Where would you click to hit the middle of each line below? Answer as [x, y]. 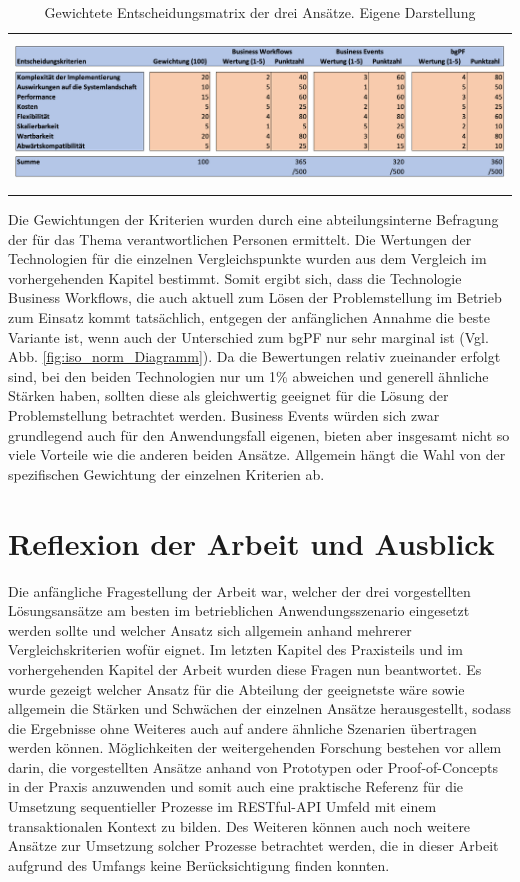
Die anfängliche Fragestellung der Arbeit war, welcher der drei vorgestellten [239, 590]
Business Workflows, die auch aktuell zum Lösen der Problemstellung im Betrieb [255, 297]
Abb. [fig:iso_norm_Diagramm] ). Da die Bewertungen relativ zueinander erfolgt [254, 356]
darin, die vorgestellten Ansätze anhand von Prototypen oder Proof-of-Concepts [253, 766]
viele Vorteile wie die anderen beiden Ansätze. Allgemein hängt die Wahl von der [257, 454]
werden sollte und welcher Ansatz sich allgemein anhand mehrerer [210, 629]
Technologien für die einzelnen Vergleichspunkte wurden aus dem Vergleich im [247, 258]
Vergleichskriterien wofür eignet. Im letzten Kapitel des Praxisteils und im [235, 649]
